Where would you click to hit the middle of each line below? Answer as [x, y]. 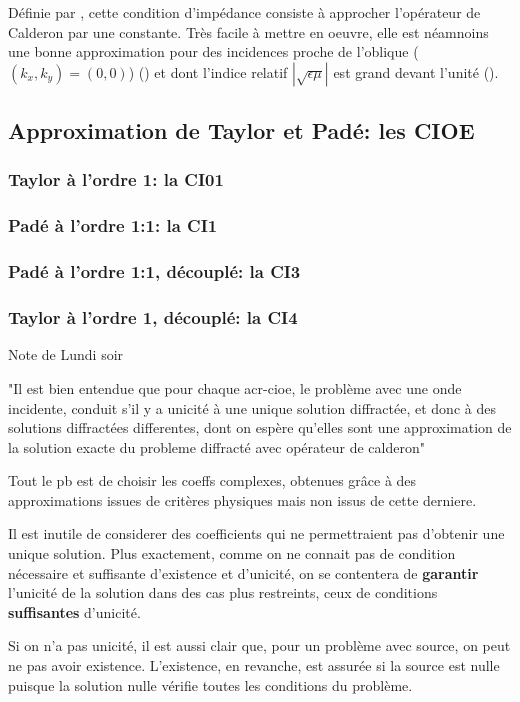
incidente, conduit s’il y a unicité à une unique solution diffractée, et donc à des [252, 407]
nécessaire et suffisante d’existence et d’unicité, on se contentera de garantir [243, 572]
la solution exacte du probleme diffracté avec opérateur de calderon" [216, 446]
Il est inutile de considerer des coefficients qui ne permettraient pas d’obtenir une [256, 533]
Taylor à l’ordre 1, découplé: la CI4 [153, 317]
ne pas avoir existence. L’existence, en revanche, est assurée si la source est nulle [254, 665]
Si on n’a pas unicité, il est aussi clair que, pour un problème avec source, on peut [259, 645]
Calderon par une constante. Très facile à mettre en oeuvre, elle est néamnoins [248, 31]
